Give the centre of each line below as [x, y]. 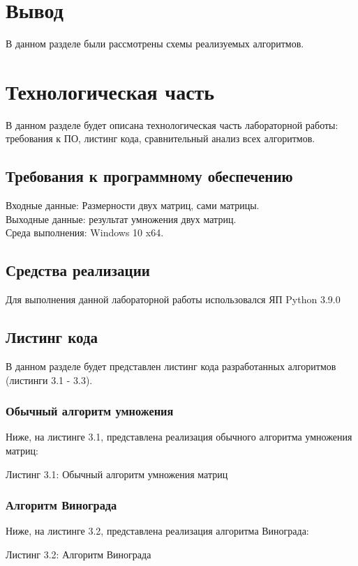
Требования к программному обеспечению [149, 176]
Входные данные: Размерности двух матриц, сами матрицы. [133, 205]
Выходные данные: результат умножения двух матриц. [121, 219]
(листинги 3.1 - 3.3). [49, 380]
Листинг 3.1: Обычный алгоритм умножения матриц [117, 474]
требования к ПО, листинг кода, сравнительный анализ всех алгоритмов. [161, 138]
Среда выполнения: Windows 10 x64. [85, 232]
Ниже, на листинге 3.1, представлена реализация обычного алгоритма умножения [179, 437]
